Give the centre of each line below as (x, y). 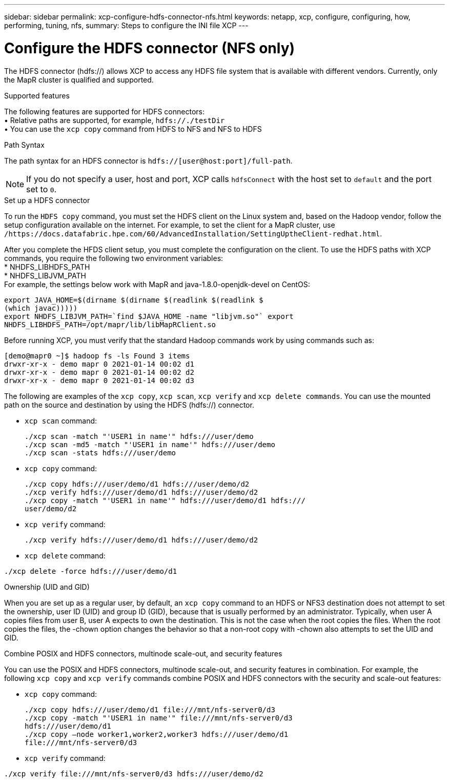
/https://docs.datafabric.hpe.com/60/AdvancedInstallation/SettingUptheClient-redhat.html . (193, 233)
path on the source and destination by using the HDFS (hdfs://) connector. (129, 405)
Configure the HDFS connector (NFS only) (150, 48)
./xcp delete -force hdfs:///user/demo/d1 (91, 571)
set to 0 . (42, 189)
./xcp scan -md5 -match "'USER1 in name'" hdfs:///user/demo (150, 444)
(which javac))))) (41, 308)
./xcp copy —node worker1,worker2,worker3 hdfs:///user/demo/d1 (157, 734)
